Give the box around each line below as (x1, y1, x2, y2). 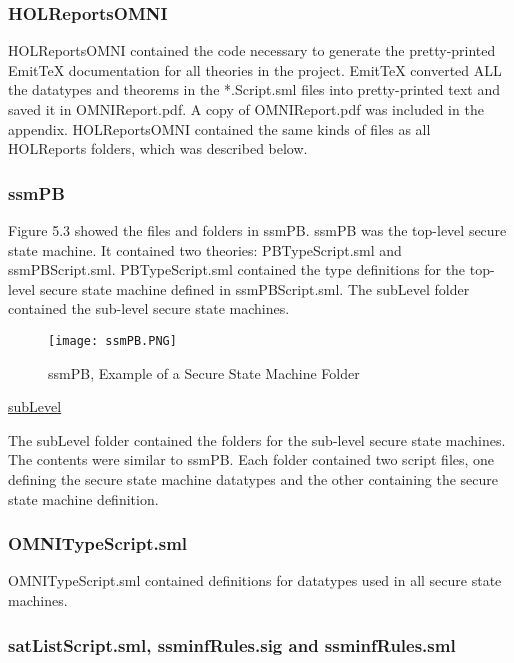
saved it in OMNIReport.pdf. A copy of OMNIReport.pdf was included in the (8, 99, 484, 119)
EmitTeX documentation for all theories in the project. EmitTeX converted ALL (8, 59, 502, 80)
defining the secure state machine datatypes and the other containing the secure (8, 469, 499, 489)
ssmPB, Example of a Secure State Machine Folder (48, 362, 360, 383)
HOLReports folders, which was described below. (8, 138, 308, 159)
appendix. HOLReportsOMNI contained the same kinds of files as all (8, 118, 431, 139)
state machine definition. (8, 488, 159, 509)
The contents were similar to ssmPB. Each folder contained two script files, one (8, 449, 495, 470)
